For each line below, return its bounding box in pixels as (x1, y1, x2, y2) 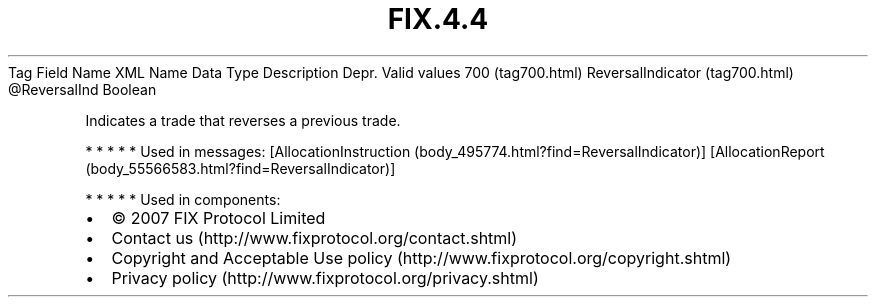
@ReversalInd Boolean (8, 80, 157, 98)
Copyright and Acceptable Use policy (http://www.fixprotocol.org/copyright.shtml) (111, 247, 732, 268)
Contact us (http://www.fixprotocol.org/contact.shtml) (111, 227, 518, 248)
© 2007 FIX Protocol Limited (111, 207, 326, 228)
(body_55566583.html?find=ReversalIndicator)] (85, 159, 396, 177)
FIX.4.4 (387, 2, 489, 36)
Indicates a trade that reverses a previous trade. (85, 111, 401, 129)
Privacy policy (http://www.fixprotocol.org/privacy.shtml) (111, 267, 539, 288)
